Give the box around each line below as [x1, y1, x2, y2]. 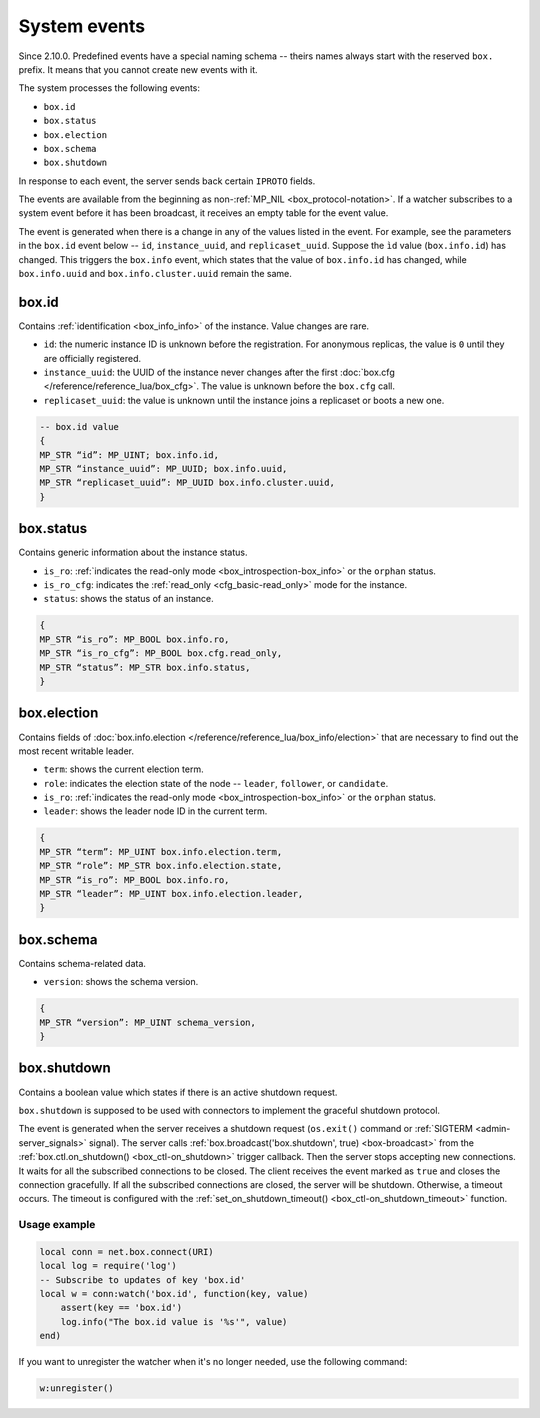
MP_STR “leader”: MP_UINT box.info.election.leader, [39, 888, 304, 900]
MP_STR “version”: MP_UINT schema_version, [39, 1016, 257, 1028]
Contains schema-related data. [18, 957, 147, 969]
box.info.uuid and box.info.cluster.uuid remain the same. [18, 268, 292, 280]
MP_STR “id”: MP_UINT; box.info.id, [39, 449, 220, 460]
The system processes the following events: [18, 82, 200, 94]
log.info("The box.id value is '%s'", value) [60, 1316, 288, 1327]
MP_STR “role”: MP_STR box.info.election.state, [39, 860, 283, 872]
